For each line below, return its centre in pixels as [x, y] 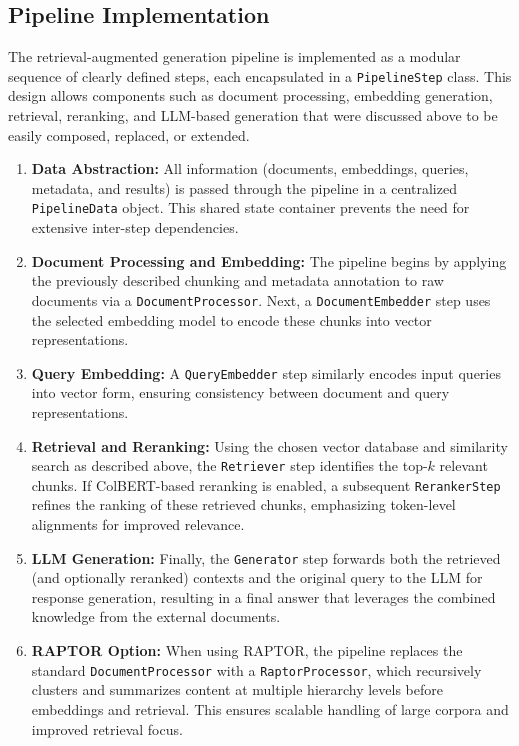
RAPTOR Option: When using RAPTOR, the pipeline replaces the [247, 650]
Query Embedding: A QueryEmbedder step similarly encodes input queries [266, 372]
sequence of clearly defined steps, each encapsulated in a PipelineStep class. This [260, 75]
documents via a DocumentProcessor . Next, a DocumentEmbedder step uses [261, 299]
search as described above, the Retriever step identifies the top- [229, 465]
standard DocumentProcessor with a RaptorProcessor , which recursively [256, 669]
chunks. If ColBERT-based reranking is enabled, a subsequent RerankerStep [266, 484]
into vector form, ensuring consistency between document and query [240, 392]
